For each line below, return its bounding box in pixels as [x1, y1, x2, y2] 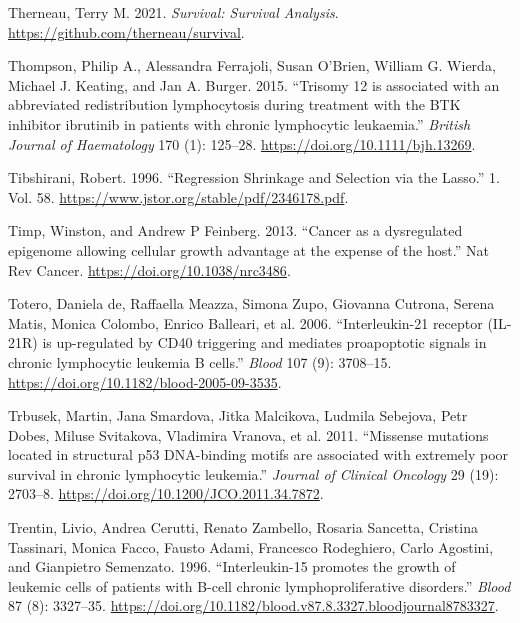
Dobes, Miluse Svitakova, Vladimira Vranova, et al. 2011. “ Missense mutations [8, 424, 489, 445]
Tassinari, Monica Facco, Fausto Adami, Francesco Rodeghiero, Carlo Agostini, [8, 536, 494, 557]
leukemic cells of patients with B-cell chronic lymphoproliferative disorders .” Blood [8, 575, 511, 596]
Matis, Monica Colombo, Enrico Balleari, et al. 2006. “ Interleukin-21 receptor [8, 312, 483, 333]
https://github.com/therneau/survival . [8, 21, 245, 42]
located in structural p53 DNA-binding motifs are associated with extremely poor [8, 444, 509, 465]
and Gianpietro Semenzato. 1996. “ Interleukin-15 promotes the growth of [8, 556, 456, 577]
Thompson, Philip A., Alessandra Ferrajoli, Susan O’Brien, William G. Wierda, [8, 55, 496, 76]
